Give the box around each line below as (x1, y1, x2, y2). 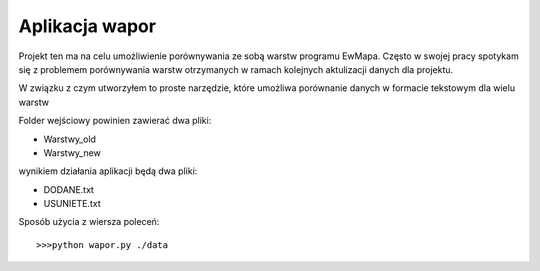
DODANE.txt (43, 183, 95, 195)
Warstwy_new (43, 146, 102, 159)
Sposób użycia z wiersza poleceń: (18, 216, 160, 228)
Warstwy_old (43, 133, 97, 145)
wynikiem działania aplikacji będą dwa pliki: (18, 165, 198, 177)
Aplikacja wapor (18, 15, 157, 37)
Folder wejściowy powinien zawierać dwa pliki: (18, 115, 212, 127)
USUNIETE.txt (43, 198, 102, 210)
